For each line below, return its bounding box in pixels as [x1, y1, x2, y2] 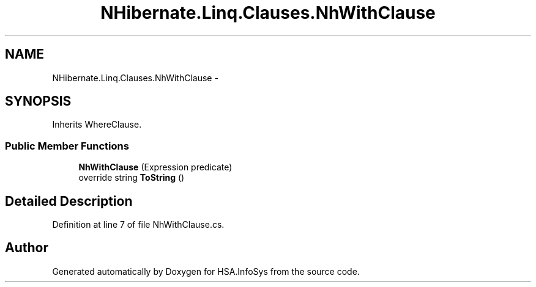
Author [5, 240, 48, 256]
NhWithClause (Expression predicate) [78, 162, 233, 173]
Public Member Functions [5, 139, 129, 152]
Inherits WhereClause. [52, 119, 142, 130]
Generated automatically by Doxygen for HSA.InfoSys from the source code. [52, 266, 360, 277]
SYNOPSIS [5, 93, 72, 109]
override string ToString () [78, 172, 185, 183]
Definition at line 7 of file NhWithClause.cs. [52, 219, 225, 230]
